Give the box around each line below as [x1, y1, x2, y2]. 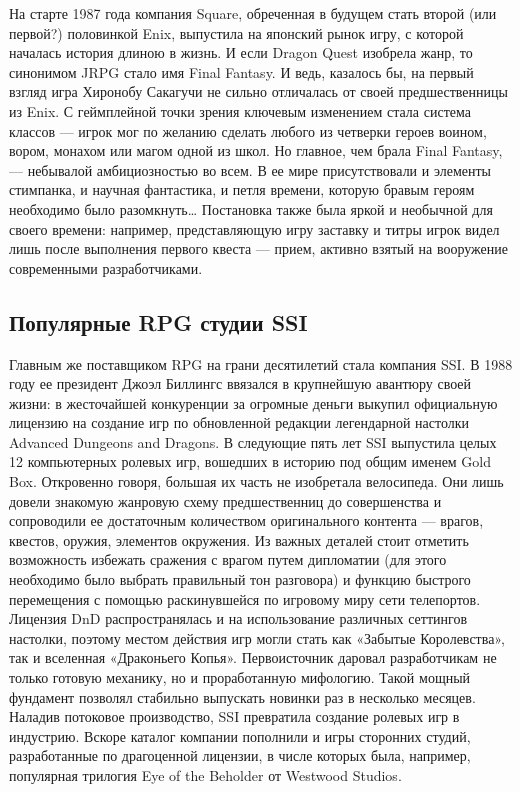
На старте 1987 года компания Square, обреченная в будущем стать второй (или [9, 3, 497, 23]
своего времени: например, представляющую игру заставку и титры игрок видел [9, 218, 500, 239]
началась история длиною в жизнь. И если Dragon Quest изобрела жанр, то [9, 42, 473, 63]
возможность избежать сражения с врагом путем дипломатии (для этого [9, 549, 447, 570]
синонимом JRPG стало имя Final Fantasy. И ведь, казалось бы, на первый [9, 61, 474, 82]
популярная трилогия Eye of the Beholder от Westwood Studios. [9, 764, 402, 785]
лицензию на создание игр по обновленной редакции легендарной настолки [9, 412, 470, 433]
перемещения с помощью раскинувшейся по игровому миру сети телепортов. [9, 588, 481, 609]
